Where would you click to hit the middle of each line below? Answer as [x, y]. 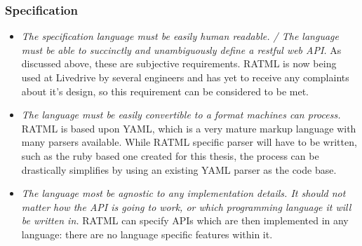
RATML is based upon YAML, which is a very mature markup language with [189, 128]
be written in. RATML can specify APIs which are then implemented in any [185, 220]
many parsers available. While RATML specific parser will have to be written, [189, 142]
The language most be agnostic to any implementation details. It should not [183, 193]
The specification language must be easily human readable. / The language [180, 36]
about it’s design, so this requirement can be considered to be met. [165, 91]
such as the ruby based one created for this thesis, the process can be [170, 155]
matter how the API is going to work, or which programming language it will [186, 206]
